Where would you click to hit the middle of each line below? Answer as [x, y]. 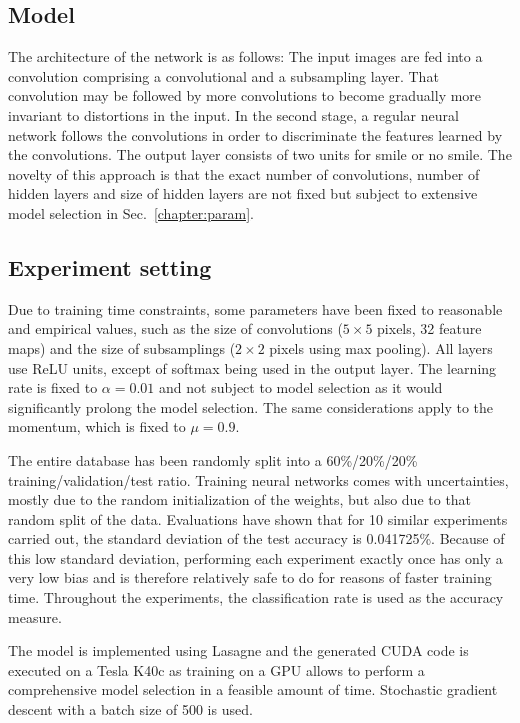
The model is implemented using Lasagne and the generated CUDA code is [238, 650]
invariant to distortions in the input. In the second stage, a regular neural [233, 114]
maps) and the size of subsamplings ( [122, 347]
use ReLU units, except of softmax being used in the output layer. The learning [252, 367]
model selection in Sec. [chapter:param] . [131, 212]
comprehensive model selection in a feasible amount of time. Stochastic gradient [253, 689]
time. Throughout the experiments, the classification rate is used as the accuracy [256, 597]
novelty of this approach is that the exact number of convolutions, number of [244, 173]
